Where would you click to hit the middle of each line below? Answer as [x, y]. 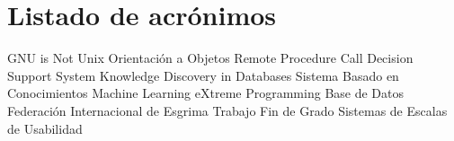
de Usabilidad [45, 128]
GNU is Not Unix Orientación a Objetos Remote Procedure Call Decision [210, 58]
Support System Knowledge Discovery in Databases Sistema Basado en [203, 75]
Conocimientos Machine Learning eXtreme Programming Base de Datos [206, 93]
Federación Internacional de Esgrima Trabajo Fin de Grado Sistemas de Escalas [227, 110]
